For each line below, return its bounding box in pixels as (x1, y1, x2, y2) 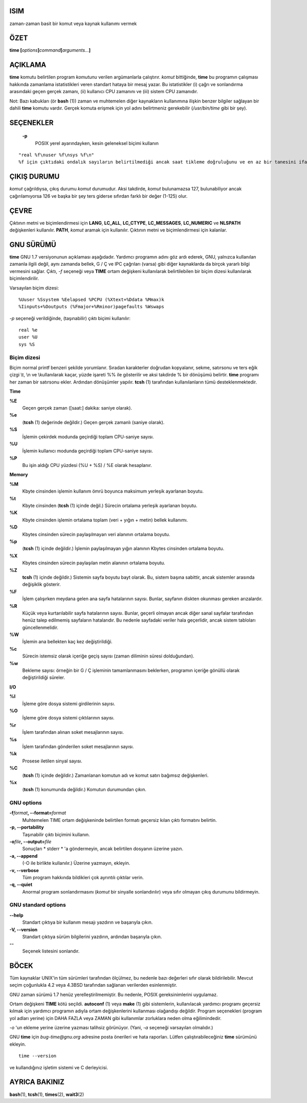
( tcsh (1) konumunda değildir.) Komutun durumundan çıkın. (22, 787, 147, 793)
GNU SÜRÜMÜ (9, 240, 56, 249)
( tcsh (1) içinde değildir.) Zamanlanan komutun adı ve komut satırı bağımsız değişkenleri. (22, 772, 209, 778)
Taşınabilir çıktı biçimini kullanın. (22, 831, 90, 837)
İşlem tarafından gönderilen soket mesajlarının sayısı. (22, 743, 134, 750)
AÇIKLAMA (9, 60, 47, 69)
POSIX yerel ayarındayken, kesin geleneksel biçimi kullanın (35, 140, 159, 146)
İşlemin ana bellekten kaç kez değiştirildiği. (22, 639, 113, 645)
